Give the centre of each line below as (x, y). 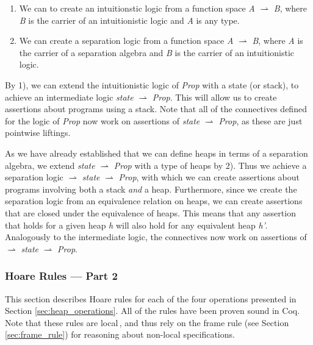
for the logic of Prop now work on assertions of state (103, 120)
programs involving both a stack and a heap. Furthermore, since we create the (151, 189)
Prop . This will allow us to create (214, 97)
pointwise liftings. (38, 133)
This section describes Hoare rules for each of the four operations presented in (151, 298)
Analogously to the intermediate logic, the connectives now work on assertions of (156, 237)
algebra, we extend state (50, 165)
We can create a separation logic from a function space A (126, 41)
